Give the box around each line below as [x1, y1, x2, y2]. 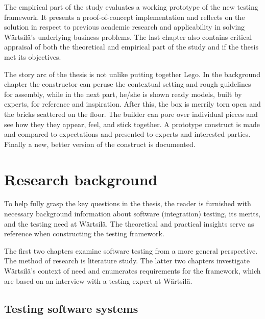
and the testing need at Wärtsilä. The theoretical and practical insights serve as [4, 218, 254, 229]
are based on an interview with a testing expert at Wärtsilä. [4, 275, 192, 286]
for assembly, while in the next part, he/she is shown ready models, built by [4, 88, 242, 99]
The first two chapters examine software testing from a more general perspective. [4, 245, 258, 256]
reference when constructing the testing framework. [4, 228, 164, 239]
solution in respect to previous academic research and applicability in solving [4, 21, 245, 32]
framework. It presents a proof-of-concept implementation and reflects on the [4, 11, 245, 22]
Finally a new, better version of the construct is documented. [4, 138, 196, 149]
